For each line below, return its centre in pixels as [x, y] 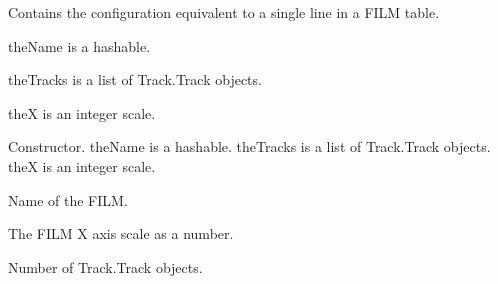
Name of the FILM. [68, 199]
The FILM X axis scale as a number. [121, 233]
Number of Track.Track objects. [105, 266]
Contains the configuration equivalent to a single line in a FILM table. [224, 12]
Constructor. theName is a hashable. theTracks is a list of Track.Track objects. [249, 146]
